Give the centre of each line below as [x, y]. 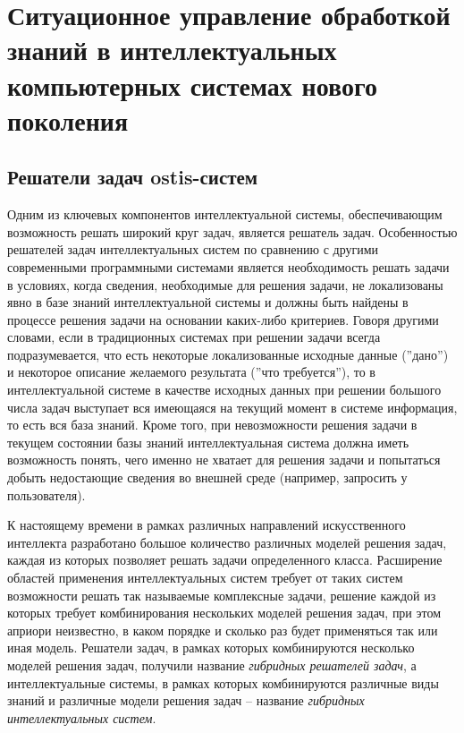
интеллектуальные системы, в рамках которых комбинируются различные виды [223, 682]
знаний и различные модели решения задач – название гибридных [186, 700]
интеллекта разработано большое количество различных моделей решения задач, [227, 542]
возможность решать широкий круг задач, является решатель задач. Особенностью [232, 231]
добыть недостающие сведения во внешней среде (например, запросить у [207, 477]
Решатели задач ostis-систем [133, 177]
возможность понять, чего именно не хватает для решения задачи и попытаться [224, 460]
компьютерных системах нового [192, 85]
